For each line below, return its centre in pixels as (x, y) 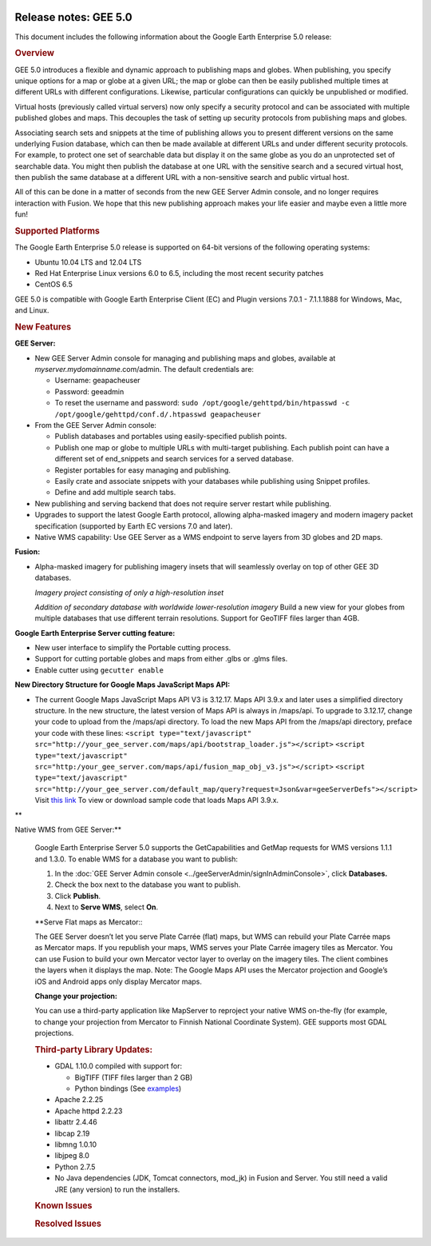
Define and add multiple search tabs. (115, 493)
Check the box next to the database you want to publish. (148, 885)
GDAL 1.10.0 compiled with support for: (119, 1066)
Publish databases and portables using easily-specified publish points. (171, 437)
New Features (43, 327)
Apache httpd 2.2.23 (89, 1111)
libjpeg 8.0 (72, 1156)
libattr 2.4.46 (76, 1122)
